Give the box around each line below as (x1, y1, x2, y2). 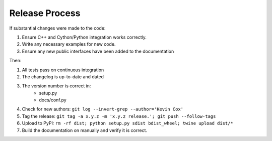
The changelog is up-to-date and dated (22, 73, 104, 80)
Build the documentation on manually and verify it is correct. (22, 127, 148, 133)
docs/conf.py (39, 97, 66, 103)
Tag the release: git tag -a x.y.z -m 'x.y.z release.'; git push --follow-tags (22, 113, 216, 119)
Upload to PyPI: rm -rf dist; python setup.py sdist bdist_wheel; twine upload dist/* (22, 120, 234, 126)
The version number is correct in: (22, 83, 91, 89)
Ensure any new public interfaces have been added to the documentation (22, 48, 174, 54)
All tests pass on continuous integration (22, 67, 104, 73)
